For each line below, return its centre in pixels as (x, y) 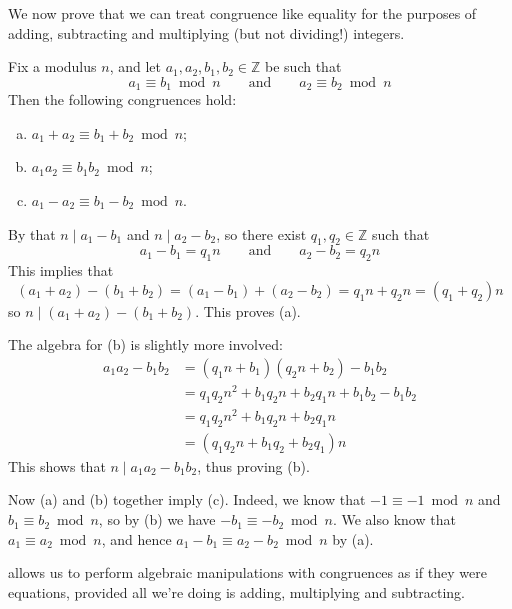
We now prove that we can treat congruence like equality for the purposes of (242, 13)
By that (32, 233)
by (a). (353, 538)
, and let (135, 66)
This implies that (61, 270)
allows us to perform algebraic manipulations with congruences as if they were (247, 572)
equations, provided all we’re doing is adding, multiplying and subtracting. (236, 591)
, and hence (136, 538)
